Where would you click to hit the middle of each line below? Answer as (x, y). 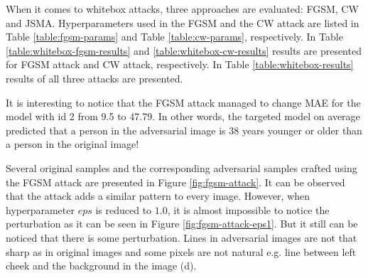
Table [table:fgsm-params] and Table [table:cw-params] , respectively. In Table (174, 37)
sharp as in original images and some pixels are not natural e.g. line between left (181, 251)
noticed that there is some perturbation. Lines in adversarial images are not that (182, 237)
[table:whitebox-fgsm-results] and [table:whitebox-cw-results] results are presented (184, 50)
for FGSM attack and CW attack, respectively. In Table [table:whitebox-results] (180, 64)
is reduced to (124, 209)
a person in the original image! (72, 144)
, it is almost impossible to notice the (248, 209)
